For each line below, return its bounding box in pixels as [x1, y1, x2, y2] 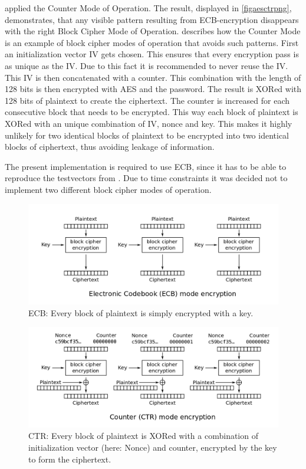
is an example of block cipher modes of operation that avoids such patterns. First [5, 36, 299, 48]
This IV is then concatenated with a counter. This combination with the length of [5, 71, 301, 83]
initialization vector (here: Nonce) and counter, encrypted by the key [28, 441, 277, 454]
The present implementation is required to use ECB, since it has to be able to [5, 160, 287, 172]
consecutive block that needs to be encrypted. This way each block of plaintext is [5, 106, 298, 118]
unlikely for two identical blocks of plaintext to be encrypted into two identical [5, 129, 289, 141]
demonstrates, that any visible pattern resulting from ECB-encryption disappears [5, 13, 299, 25]
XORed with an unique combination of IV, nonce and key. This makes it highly [5, 117, 292, 129]
